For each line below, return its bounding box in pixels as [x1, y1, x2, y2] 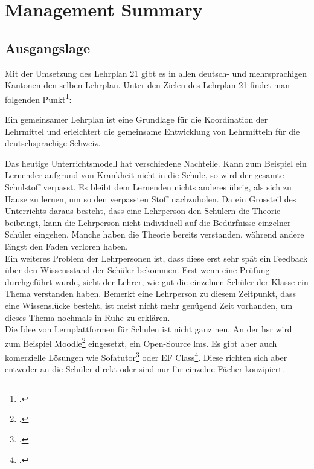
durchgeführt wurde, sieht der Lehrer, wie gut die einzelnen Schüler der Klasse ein [5, 275, 309, 288]
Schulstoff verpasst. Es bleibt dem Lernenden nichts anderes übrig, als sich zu [5, 180, 292, 193]
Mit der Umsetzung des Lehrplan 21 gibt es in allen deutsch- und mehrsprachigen [5, 66, 307, 79]
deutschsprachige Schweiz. [5, 137, 101, 149]
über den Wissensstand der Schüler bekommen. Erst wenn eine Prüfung [5, 264, 270, 276]
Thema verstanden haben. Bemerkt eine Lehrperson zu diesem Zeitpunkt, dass [5, 287, 296, 300]
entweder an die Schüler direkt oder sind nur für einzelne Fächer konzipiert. [5, 363, 284, 375]
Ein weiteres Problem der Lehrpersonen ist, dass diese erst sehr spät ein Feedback [5, 251, 308, 264]
